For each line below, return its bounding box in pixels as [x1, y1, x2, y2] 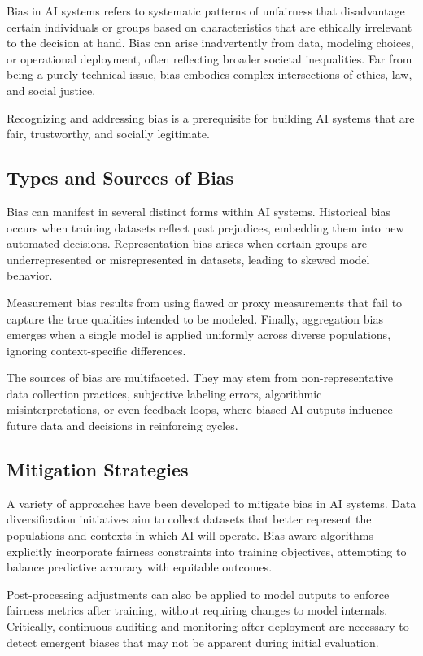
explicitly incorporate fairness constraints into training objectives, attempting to [7, 542, 407, 559]
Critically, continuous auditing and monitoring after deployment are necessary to [7, 618, 409, 635]
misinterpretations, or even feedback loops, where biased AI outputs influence [7, 401, 393, 418]
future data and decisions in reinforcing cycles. [7, 417, 238, 434]
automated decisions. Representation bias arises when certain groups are [7, 235, 368, 252]
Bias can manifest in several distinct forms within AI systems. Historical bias [7, 202, 390, 219]
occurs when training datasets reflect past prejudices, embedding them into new [7, 219, 404, 236]
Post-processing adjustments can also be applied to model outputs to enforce [7, 585, 390, 602]
